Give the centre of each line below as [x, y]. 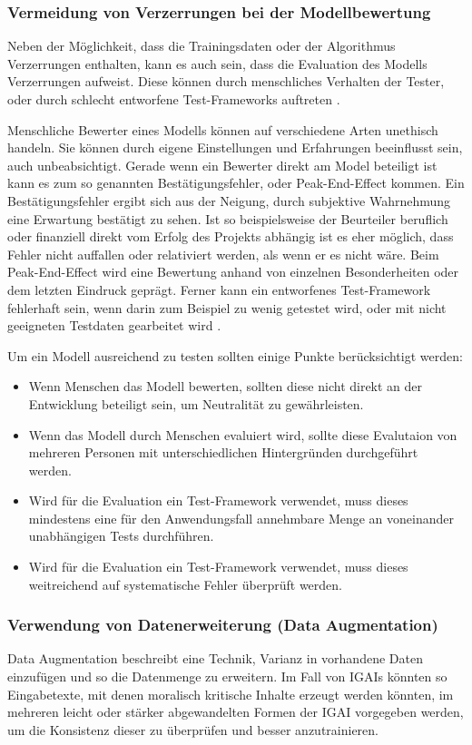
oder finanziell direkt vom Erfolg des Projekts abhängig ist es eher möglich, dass [231, 236]
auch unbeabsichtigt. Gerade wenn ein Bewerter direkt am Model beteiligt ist [222, 165]
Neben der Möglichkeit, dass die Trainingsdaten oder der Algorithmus [202, 46]
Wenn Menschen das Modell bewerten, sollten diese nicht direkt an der [226, 386]
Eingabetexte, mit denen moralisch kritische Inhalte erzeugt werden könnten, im [231, 694]
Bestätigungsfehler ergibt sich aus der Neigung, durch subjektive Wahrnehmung [229, 200]
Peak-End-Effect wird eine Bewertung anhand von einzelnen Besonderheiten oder [233, 272]
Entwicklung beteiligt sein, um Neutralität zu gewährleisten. [196, 403]
